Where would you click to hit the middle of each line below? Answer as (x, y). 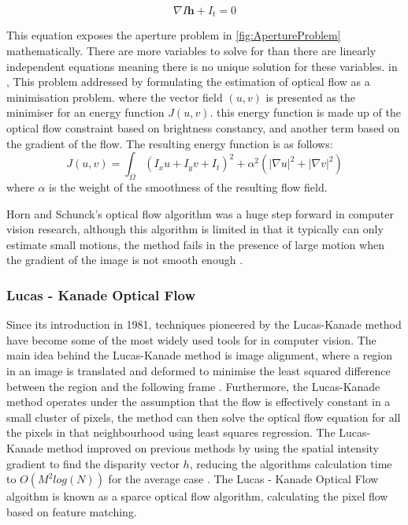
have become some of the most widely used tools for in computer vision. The (191, 339)
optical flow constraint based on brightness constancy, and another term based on (203, 128)
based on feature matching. (72, 511)
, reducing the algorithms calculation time (291, 463)
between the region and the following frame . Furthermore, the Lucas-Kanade (193, 386)
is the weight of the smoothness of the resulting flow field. (188, 187)
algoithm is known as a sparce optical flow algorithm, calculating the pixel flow (197, 496)
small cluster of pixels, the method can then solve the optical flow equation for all (204, 417)
